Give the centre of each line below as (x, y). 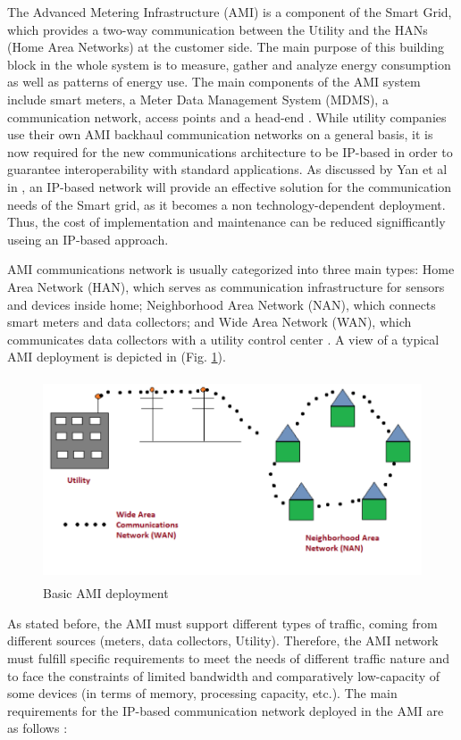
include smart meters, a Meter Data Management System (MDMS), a (198, 99)
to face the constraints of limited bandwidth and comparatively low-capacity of (224, 675)
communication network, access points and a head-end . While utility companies (227, 116)
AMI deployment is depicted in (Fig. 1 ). (117, 357)
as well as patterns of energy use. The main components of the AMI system (214, 82)
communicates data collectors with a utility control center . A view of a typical (223, 339)
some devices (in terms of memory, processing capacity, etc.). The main (202, 693)
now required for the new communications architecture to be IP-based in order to (230, 151)
